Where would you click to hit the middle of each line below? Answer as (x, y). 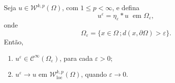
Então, (14, 41)
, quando (94, 74)
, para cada (76, 58)
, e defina (126, 7)
